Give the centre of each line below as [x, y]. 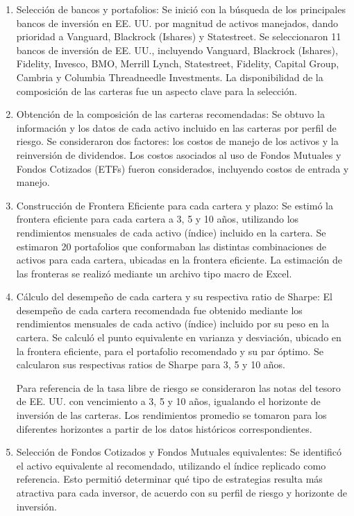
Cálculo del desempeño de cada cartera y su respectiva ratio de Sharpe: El [175, 296]
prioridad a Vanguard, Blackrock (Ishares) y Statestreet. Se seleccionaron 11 [179, 36]
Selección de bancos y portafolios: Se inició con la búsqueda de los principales [181, 9]
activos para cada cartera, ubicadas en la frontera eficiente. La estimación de [179, 260]
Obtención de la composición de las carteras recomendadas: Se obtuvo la [170, 114]
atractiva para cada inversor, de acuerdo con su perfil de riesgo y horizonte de [182, 492]
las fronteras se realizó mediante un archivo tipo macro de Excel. [154, 273]
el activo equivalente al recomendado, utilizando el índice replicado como [171, 465]
